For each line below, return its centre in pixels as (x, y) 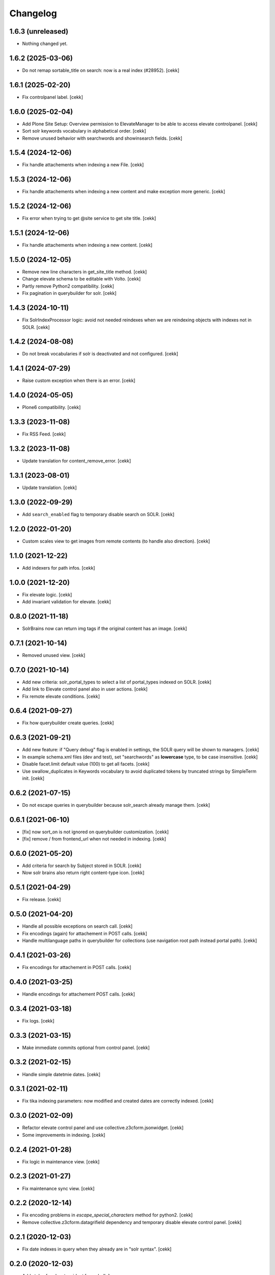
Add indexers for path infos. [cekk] (59, 568)
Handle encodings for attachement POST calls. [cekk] (78, 994)
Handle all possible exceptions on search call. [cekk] (77, 926)
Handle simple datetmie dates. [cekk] (61, 1074)
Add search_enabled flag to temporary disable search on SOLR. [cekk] (98, 514)
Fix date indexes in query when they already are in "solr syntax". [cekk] (97, 1249)
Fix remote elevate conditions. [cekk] (61, 696)
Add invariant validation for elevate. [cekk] (67, 602)
